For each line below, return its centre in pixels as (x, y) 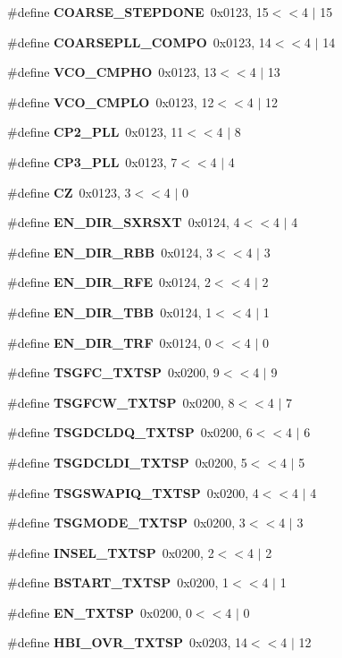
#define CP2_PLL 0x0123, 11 (96, 132)
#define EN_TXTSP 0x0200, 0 (100, 612)
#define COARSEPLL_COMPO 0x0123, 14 (139, 42)
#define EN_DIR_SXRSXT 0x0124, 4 (124, 222)
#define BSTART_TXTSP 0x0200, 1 (118, 582)
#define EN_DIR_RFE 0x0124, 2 (109, 282)
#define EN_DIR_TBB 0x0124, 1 (110, 312)
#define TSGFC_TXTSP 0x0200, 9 (113, 372)
